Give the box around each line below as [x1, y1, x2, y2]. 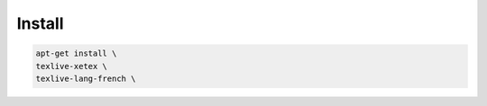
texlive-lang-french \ [35, 73, 136, 84]
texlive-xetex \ [35, 61, 108, 71]
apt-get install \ [35, 49, 117, 58]
